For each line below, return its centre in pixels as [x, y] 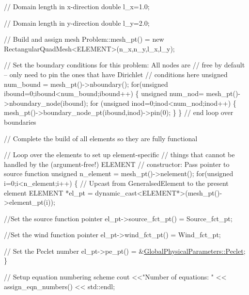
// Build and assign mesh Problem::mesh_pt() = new [84, 39]
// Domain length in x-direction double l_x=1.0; [77, 6]
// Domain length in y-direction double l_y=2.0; [77, 23]
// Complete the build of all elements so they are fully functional [101, 138]
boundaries [20, 122]
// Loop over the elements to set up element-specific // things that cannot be [119, 155]
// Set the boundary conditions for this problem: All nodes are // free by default [124, 65]
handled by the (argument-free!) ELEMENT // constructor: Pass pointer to [117, 164]
